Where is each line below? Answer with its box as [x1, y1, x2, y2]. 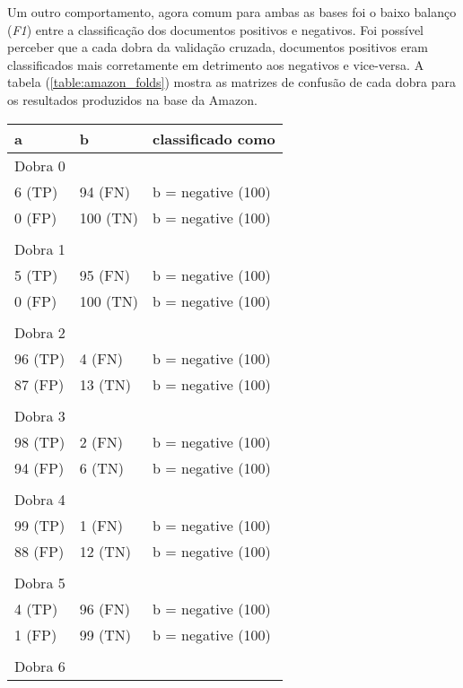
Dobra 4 [14, 488, 66, 509]
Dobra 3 [14, 405, 66, 426]
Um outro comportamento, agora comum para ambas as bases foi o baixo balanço [7, 3, 457, 21]
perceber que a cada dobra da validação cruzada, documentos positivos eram [7, 38, 429, 57]
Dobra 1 [14, 238, 66, 259]
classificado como [153, 127, 275, 149]
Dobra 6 [14, 655, 66, 676]
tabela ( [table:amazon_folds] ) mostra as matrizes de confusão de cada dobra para [7, 73, 456, 91]
